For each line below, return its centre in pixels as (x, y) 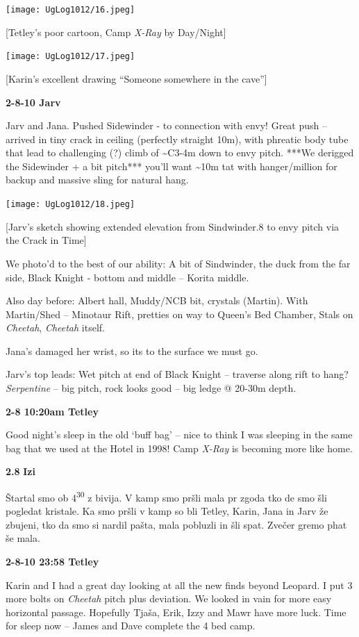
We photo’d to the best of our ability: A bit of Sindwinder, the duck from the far (178, 263)
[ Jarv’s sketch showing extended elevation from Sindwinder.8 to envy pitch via (173, 226)
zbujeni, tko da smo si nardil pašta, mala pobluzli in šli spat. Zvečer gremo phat (176, 524)
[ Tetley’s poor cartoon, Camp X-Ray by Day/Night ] (116, 32)
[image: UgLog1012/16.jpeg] (70, 10)
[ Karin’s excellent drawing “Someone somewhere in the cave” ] (136, 78)
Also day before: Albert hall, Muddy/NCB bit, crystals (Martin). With (157, 300)
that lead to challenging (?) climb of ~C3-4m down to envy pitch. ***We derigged (180, 152)
